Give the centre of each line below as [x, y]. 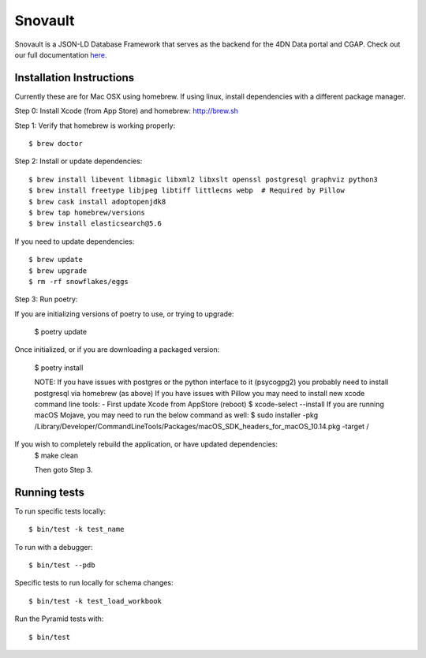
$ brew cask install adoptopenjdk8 [97, 202]
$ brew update [56, 260]
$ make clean [56, 455]
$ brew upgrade [58, 271]
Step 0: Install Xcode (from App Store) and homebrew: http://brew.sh [126, 111]
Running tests [50, 492]
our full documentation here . [61, 54]
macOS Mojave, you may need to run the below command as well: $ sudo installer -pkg [176, 415]
